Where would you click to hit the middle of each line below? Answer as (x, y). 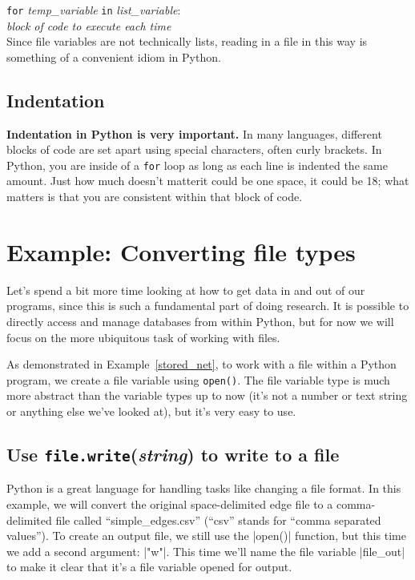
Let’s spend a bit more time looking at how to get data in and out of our (186, 290)
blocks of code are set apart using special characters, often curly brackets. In (194, 149)
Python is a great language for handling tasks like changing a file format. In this (204, 488)
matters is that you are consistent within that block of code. (155, 197)
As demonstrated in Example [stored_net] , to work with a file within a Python (201, 364)
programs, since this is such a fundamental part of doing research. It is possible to (208, 306)
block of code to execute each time (89, 25)
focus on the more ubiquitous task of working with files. (143, 337)
